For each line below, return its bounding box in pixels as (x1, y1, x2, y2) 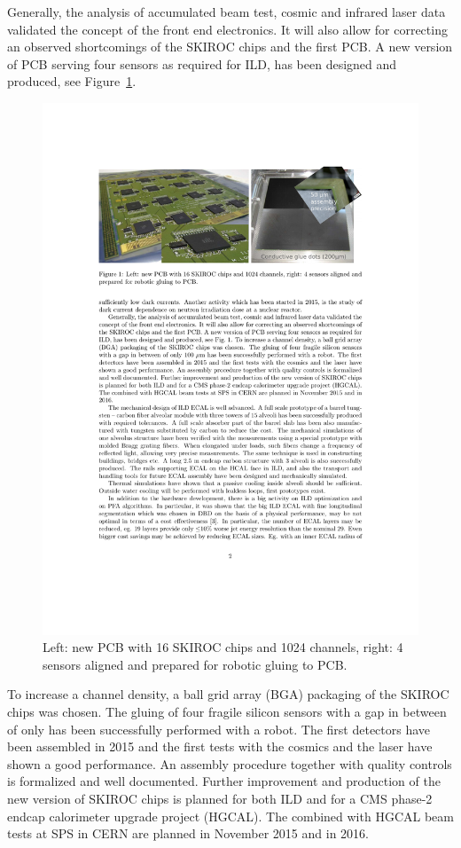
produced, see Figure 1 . (7, 72, 137, 90)
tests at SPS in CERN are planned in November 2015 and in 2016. (7, 824, 369, 843)
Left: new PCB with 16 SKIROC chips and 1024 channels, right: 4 (43, 638, 403, 656)
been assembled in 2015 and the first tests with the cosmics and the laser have (7, 737, 433, 756)
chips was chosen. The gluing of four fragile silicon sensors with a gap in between (7, 703, 447, 721)
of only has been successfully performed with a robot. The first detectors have (7, 719, 431, 738)
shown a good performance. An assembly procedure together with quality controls (7, 754, 452, 773)
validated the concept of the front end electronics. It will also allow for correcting (7, 20, 448, 38)
